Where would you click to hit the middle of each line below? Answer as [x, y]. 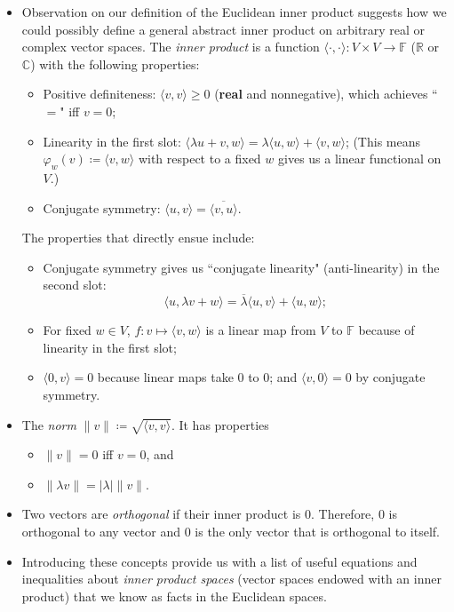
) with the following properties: [115, 64]
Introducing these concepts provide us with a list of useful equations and [219, 561]
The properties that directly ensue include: [138, 238]
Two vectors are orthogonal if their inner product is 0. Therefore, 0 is [209, 514]
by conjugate [390, 377]
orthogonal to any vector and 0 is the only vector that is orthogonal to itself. [231, 532]
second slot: [75, 285]
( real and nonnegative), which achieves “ [326, 94]
